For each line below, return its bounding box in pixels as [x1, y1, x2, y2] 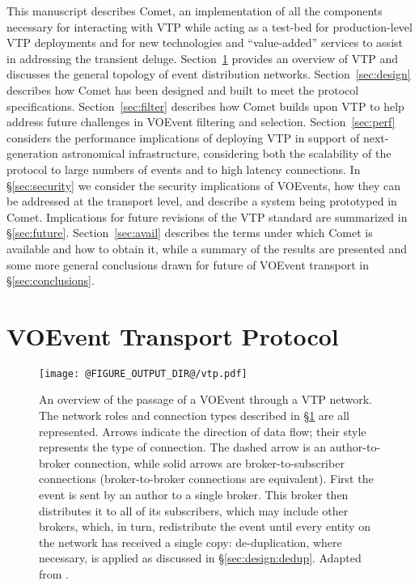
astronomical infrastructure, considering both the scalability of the [61, 145, 391, 162]
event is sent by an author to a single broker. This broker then [39, 486, 349, 503]
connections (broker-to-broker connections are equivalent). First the [39, 470, 374, 487]
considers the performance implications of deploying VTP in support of [6, 129, 360, 146]
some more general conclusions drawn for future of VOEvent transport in [6, 256, 370, 273]
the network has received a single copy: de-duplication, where [39, 533, 342, 550]
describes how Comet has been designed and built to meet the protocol [6, 81, 359, 98]
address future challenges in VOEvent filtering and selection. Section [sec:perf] [6, 113, 396, 130]
